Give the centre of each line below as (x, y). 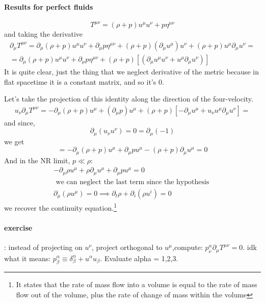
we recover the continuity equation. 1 (60, 207)
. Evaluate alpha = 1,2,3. (139, 258)
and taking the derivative (44, 34)
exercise (18, 227)
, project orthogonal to (127, 247)
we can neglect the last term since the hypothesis (132, 182)
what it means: (28, 258)
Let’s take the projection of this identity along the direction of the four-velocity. (129, 99)
